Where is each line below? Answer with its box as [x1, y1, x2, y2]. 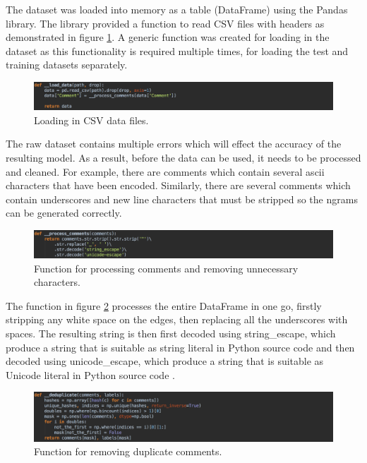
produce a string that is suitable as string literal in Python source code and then [6, 339, 355, 354]
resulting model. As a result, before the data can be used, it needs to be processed [6, 150, 361, 164]
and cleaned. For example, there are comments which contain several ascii [6, 164, 325, 179]
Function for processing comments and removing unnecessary [34, 260, 299, 275]
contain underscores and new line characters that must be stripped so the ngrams [6, 191, 358, 206]
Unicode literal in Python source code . [6, 367, 175, 382]
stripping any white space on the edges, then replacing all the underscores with [6, 312, 348, 327]
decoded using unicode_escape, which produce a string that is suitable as [6, 354, 324, 368]
